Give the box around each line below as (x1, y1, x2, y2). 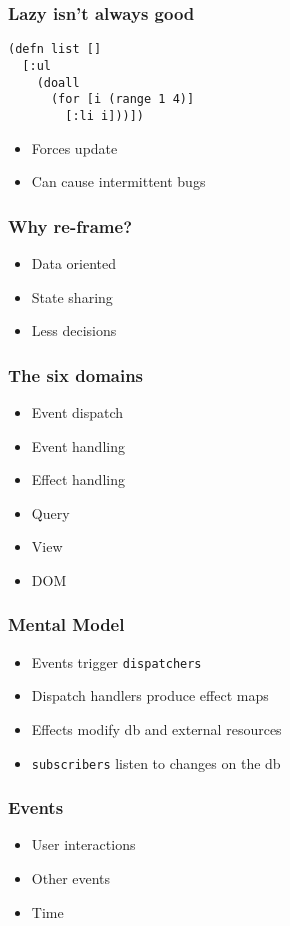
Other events (31, 868, 111, 888)
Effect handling (31, 469, 125, 490)
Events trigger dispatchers (31, 651, 202, 672)
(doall (36, 75, 80, 90)
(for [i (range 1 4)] (50, 92, 195, 107)
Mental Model (8, 612, 125, 637)
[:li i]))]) (65, 108, 145, 123)
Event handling (31, 435, 125, 456)
